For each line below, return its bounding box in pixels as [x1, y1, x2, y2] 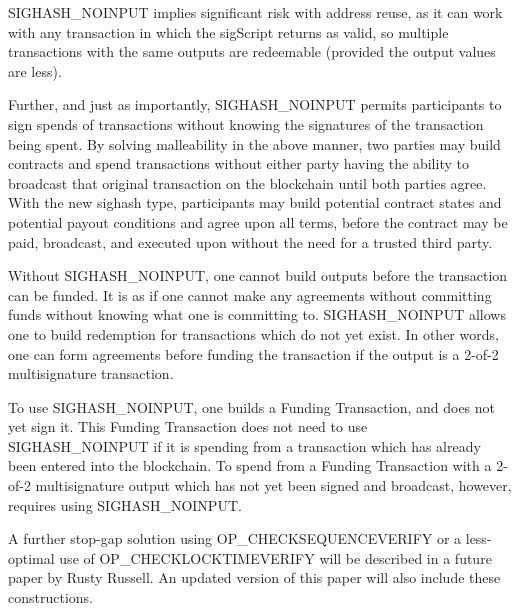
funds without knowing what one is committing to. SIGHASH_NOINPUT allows [8, 304, 506, 325]
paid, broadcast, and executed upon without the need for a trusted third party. [8, 231, 493, 252]
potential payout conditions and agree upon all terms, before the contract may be [8, 211, 508, 232]
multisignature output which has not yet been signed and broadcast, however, [35, 475, 512, 496]
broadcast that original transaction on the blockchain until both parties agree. [8, 172, 487, 193]
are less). [8, 60, 62, 81]
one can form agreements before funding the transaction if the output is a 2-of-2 [8, 343, 499, 364]
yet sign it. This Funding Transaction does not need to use [8, 416, 368, 437]
